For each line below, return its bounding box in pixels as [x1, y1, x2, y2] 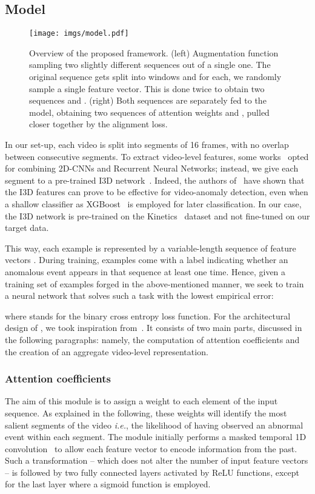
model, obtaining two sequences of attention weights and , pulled [29, 105, 270, 118]
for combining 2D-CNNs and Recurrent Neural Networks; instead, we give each [5, 162, 299, 175]
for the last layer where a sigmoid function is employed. [5, 478, 211, 490]
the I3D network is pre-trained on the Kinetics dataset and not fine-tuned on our [5, 209, 310, 222]
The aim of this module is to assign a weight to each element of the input [5, 395, 278, 407]
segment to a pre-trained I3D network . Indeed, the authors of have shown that [5, 173, 305, 186]
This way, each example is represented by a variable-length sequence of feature [5, 241, 296, 254]
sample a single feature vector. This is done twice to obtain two [29, 82, 265, 95]
